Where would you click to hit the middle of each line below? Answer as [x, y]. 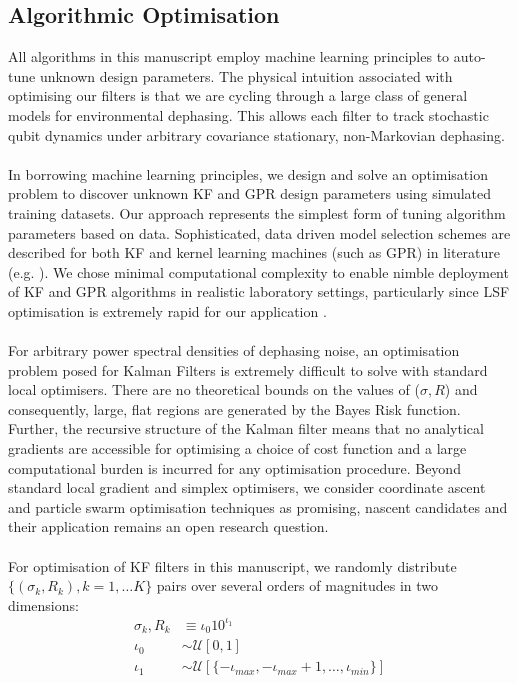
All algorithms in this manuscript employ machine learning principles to [229, 56]
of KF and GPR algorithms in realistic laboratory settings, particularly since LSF [259, 291]
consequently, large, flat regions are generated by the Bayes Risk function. [234, 408]
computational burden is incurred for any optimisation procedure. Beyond [234, 467]
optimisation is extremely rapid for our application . [167, 310]
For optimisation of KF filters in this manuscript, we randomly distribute [232, 565]
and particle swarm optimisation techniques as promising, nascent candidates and [258, 506]
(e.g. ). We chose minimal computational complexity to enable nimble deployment [258, 271]
